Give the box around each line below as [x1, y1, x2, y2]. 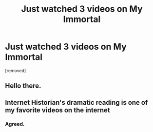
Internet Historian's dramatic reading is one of [5, 98, 148, 107]
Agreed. [5, 120, 25, 127]
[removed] [5, 67, 26, 74]
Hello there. [5, 82, 41, 90]
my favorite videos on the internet [5, 106, 111, 114]
